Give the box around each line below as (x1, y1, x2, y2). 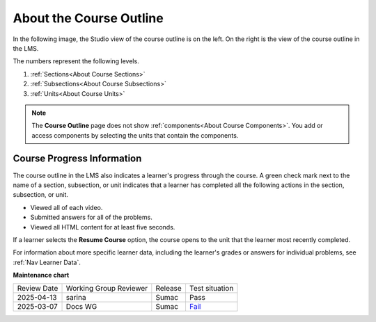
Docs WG (65, 302, 97, 312)
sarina (65, 293, 86, 303)
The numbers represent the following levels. (13, 57, 139, 65)
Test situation (189, 284, 234, 293)
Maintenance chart (13, 271, 70, 280)
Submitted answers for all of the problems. (30, 213, 152, 222)
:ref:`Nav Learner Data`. (13, 258, 81, 266)
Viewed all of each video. (30, 203, 103, 211)
